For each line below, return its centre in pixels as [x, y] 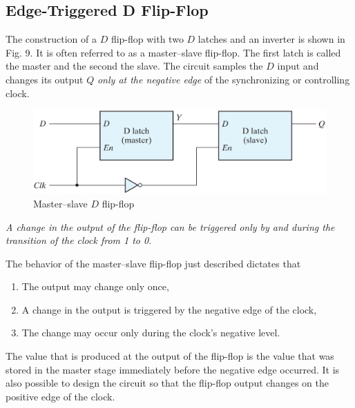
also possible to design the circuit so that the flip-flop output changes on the [167, 383]
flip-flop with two [147, 39]
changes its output [45, 79]
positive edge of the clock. [60, 396]
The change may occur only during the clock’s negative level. [151, 333]
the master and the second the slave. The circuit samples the [134, 66]
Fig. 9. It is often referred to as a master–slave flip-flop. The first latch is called [173, 52]
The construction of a [51, 39]
